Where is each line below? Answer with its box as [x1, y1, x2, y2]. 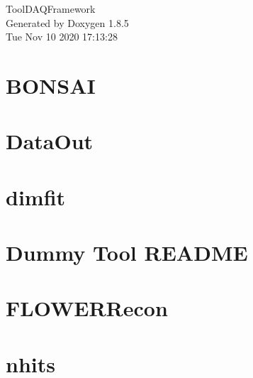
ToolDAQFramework [6, 1, 96, 16]
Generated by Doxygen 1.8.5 [6, 15, 129, 30]
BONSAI [6, 70, 96, 99]
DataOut [6, 126, 94, 156]
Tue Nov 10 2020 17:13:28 [6, 29, 118, 44]
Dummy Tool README [6, 238, 248, 267]
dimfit [6, 182, 66, 211]
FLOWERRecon [6, 293, 168, 323]
